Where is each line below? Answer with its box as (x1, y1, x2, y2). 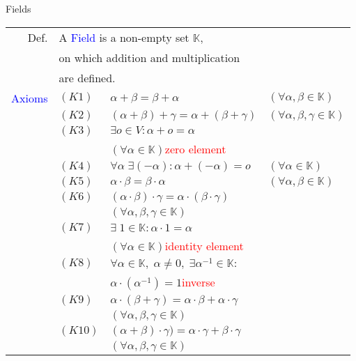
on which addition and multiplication (59, 49, 240, 66)
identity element (164, 237, 244, 254)
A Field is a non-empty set (59, 29, 189, 45)
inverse (181, 274, 215, 291)
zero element (164, 140, 226, 157)
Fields (6, 1, 31, 15)
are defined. (59, 69, 116, 86)
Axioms (11, 89, 48, 106)
